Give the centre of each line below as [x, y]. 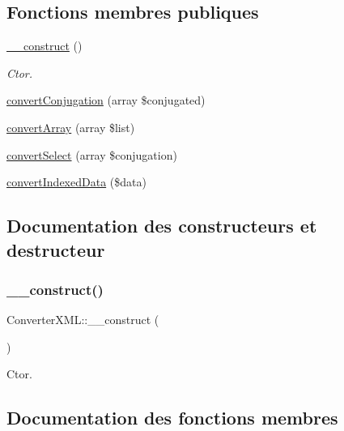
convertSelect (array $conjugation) [92, 154]
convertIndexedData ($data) [76, 182]
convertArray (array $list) [71, 127]
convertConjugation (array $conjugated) [106, 100]
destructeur [56, 249]
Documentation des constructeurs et [162, 226]
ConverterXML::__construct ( [83, 320]
